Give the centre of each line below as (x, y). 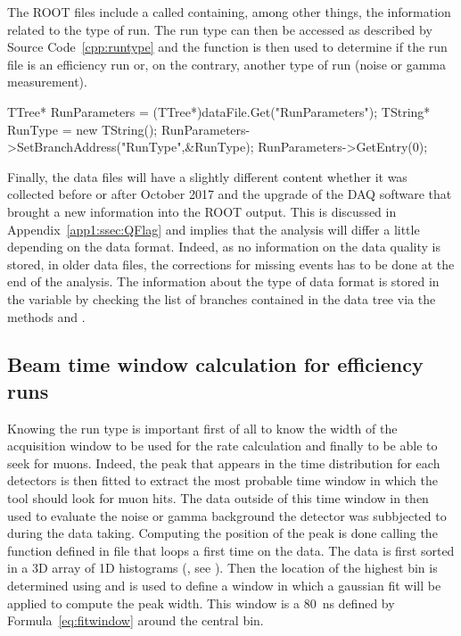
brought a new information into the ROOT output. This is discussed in (202, 211)
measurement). (47, 82)
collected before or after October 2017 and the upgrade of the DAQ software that (230, 194)
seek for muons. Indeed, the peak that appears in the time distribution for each (224, 463)
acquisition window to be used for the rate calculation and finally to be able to (222, 446)
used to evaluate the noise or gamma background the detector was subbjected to (227, 515)
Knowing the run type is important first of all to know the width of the (202, 428)
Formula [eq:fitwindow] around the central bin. (136, 620)
